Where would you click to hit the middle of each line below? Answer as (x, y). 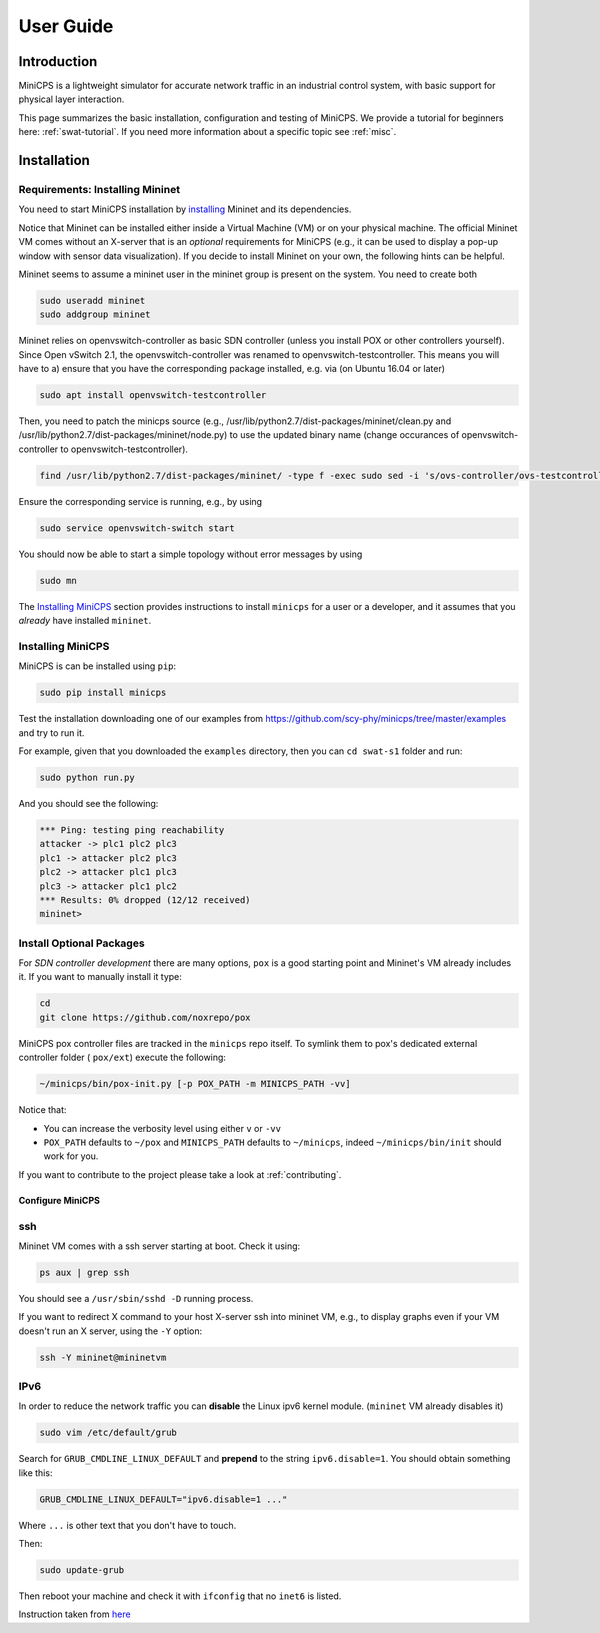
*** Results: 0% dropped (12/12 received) (145, 899)
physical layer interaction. (71, 99)
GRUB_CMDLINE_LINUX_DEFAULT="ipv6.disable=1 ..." (163, 1499)
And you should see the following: (88, 803)
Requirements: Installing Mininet (99, 190)
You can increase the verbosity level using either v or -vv (162, 1128)
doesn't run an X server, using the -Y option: (110, 1331)
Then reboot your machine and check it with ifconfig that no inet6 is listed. (180, 1596)
